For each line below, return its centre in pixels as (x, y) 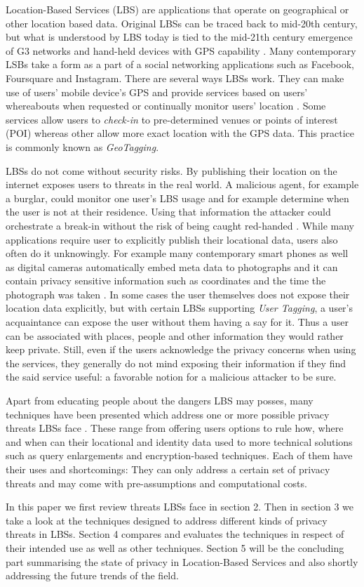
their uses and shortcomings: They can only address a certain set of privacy (168, 469)
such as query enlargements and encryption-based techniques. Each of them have (179, 455)
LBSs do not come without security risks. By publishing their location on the (171, 170)
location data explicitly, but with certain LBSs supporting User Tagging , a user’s (180, 308)
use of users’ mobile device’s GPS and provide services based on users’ (157, 92)
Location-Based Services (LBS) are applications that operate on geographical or (177, 9)
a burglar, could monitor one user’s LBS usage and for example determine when (177, 198)
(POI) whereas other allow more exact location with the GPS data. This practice (180, 133)
